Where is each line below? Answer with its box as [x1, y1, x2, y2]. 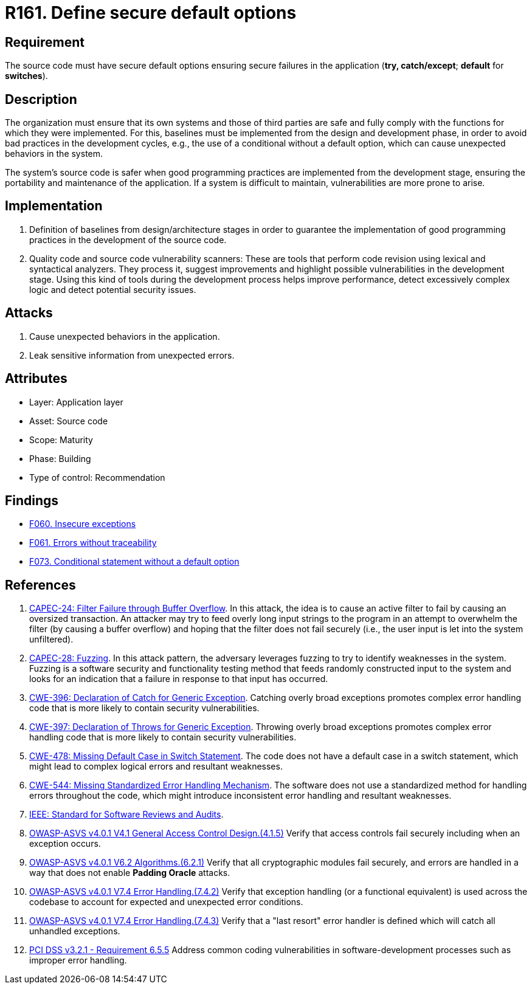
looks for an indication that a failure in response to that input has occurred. [29, 674, 328, 684]
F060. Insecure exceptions [29, 519, 136, 529]
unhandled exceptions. [29, 926, 120, 937]
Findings [5, 492, 59, 508]
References [5, 577, 76, 593]
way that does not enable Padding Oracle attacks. [29, 867, 230, 878]
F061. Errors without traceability [29, 537, 157, 548]
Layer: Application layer [29, 396, 123, 407]
